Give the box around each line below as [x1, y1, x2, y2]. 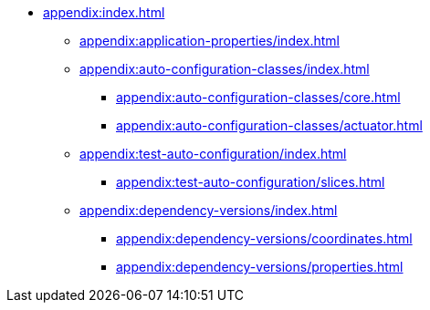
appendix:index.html [43, 5, 165, 20]
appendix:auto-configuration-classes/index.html [79, 61, 370, 77]
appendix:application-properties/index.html [79, 33, 341, 48]
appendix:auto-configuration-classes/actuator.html [116, 118, 423, 133]
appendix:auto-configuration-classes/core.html [116, 89, 401, 105]
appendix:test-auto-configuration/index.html [79, 146, 347, 161]
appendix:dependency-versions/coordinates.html [116, 231, 413, 246]
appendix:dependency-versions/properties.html [116, 259, 404, 274]
